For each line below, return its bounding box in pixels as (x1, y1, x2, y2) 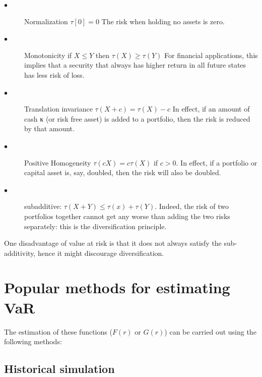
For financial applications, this (164, 49, 258, 60)
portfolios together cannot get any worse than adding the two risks (24, 210, 230, 221)
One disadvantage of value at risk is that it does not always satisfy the (4, 238, 222, 248)
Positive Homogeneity (24, 157, 91, 168)
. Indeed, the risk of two (155, 201, 229, 211)
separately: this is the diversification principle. (24, 221, 167, 231)
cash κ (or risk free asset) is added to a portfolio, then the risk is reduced (24, 113, 250, 124)
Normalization (24, 16, 68, 26)
